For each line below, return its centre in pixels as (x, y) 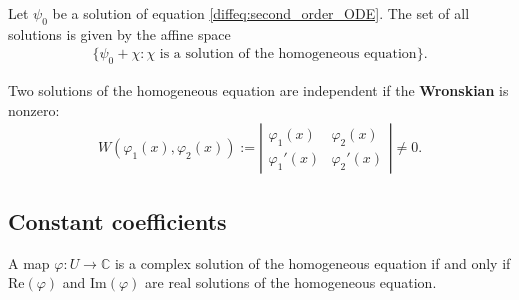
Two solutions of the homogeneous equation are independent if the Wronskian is (258, 90)
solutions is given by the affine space (119, 33)
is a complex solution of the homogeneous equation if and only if (312, 262)
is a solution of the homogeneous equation (288, 54)
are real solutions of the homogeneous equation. (291, 282)
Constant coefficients (117, 220)
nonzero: (34, 109)
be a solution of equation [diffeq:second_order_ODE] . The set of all (261, 13)
